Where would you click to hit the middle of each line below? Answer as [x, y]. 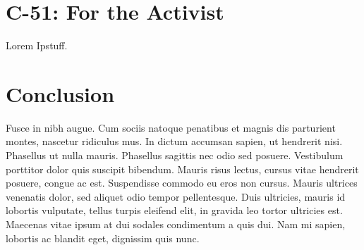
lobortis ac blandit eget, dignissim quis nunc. [103, 238]
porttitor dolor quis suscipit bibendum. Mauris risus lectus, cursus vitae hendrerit [182, 169]
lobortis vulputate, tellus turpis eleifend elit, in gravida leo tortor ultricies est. [174, 210]
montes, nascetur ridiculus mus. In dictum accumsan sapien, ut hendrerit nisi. [174, 141]
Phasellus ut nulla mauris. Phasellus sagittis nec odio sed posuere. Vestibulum [175, 155]
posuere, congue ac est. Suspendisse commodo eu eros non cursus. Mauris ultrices [182, 183]
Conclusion [60, 93]
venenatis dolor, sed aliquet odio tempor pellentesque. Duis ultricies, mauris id [176, 196]
